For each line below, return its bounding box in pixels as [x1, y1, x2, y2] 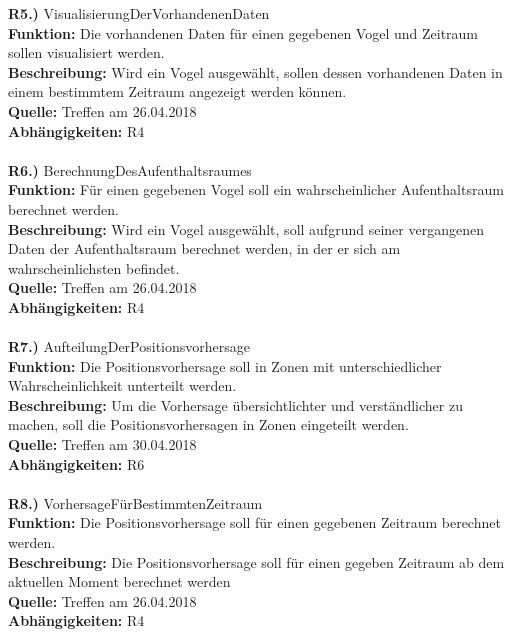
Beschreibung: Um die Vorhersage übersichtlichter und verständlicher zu [8, 394, 463, 415]
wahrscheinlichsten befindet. [8, 257, 180, 278]
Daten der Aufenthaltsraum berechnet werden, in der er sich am [8, 238, 401, 259]
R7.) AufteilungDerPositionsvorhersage [8, 336, 251, 357]
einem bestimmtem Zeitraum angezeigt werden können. [8, 81, 347, 102]
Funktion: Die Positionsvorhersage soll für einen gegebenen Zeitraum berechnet [8, 512, 501, 533]
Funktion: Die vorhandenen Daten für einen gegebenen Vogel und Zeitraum [8, 22, 479, 43]
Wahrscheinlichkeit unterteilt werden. [8, 375, 237, 396]
